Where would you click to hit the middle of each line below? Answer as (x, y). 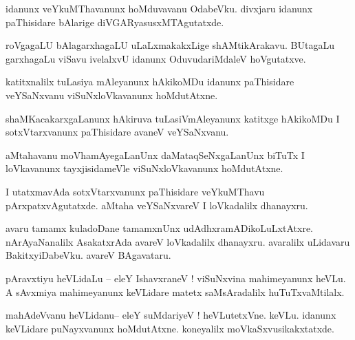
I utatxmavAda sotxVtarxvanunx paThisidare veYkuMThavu (135, 191)
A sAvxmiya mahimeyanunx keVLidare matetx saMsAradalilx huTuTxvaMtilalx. (175, 291)
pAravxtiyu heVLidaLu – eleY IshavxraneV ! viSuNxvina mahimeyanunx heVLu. (176, 278)
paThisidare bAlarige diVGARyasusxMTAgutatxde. (115, 22)
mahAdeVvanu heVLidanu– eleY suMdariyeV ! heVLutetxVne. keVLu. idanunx (171, 315)
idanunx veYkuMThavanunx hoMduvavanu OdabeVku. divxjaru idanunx (159, 8)
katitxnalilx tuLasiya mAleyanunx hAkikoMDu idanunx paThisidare (150, 82)
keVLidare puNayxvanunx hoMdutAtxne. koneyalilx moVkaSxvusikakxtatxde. (170, 328)
